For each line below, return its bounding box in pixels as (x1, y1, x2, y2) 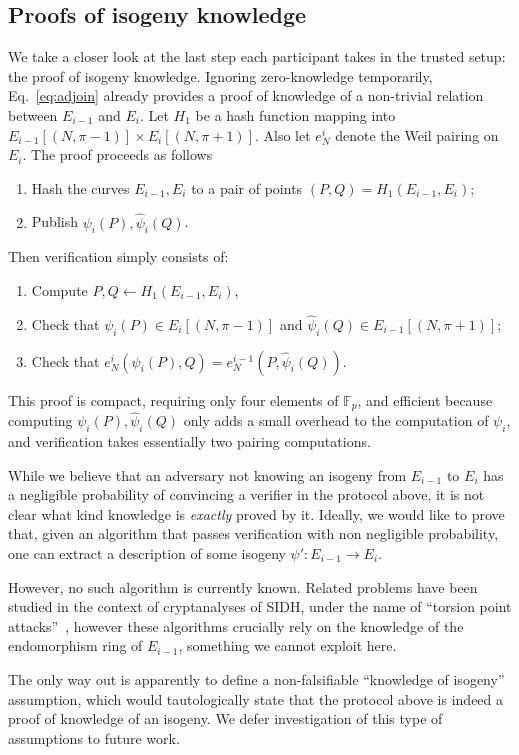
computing (8, 410, 73, 431)
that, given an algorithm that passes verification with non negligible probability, (8, 523, 499, 544)
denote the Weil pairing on (335, 124, 499, 145)
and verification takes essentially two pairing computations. (8, 431, 371, 452)
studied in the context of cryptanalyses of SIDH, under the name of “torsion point (8, 596, 512, 617)
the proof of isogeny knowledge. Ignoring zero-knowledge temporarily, (8, 65, 433, 86)
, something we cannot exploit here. (178, 635, 397, 656)
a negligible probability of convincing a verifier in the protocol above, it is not (8, 484, 485, 505)
